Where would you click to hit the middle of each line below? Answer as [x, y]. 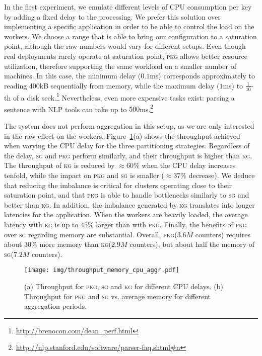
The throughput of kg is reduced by [59, 165]
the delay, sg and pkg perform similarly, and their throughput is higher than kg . [128, 155]
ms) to [233, 85]
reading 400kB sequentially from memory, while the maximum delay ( [112, 85]
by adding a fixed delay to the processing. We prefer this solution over [112, 16]
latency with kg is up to [41, 225]
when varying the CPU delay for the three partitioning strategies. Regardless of [127, 146]
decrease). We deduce [222, 175]
